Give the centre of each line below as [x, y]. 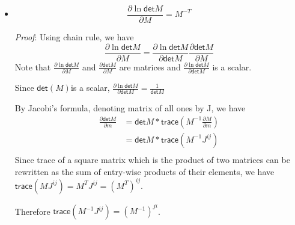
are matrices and [150, 66]
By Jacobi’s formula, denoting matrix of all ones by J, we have [130, 108]
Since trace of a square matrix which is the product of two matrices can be [152, 160]
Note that [33, 66]
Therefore [32, 211]
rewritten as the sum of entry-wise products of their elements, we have [144, 171]
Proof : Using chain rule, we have [74, 37]
